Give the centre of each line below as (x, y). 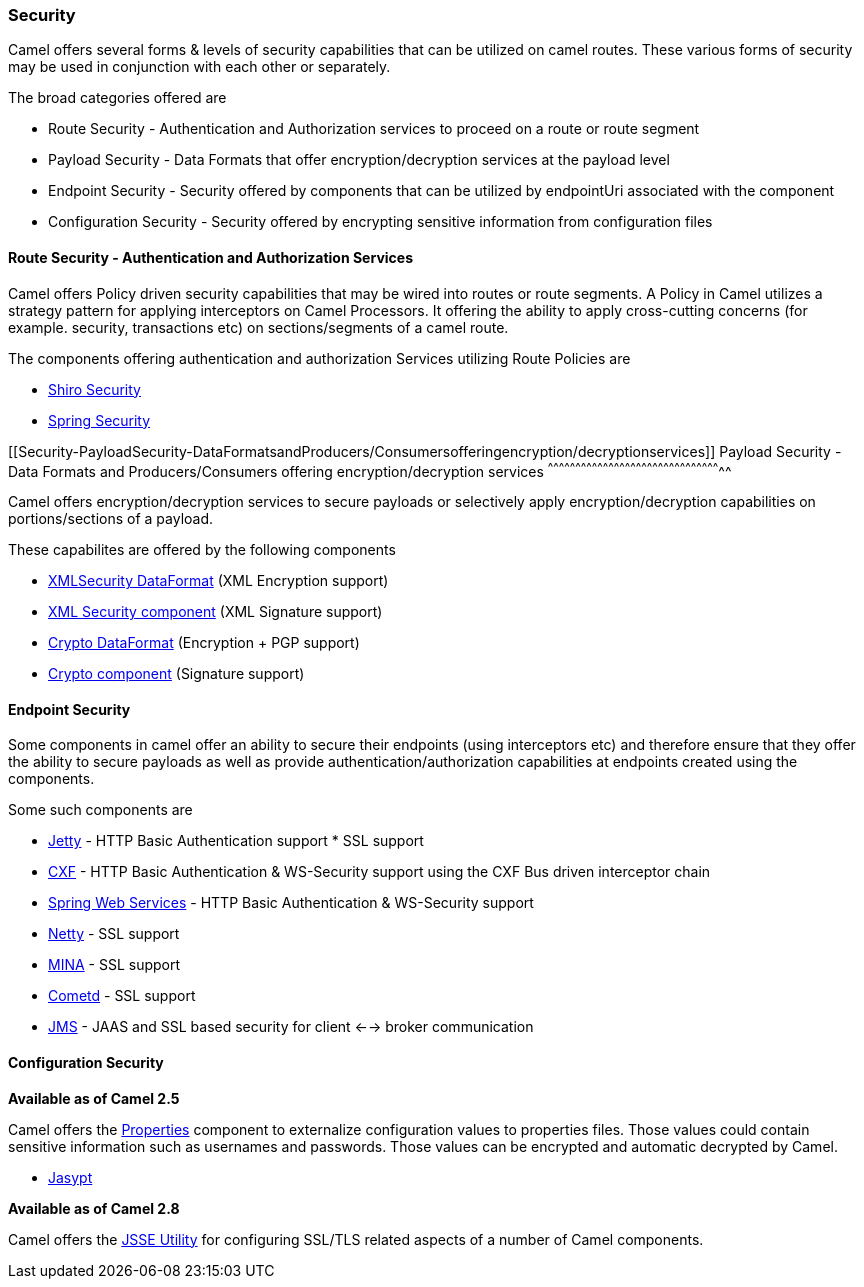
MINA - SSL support (114, 965)
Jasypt (70, 1177)
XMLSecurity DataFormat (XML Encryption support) (218, 581)
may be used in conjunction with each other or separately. (199, 67)
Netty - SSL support (114, 934)
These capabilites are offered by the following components (202, 550)
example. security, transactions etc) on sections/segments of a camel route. (258, 327)
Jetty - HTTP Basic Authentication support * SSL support (236, 841)
